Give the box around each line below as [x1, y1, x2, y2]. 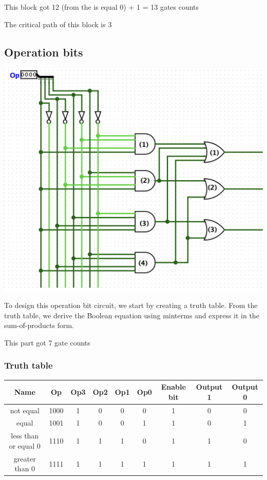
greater [13, 453, 36, 464]
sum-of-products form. [4, 320, 74, 331]
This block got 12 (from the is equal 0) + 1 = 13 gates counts [4, 2, 199, 12]
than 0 [14, 463, 35, 474]
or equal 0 [9, 440, 41, 451]
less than [11, 430, 39, 441]
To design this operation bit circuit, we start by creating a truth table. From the [4, 300, 258, 311]
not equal [10, 405, 40, 415]
